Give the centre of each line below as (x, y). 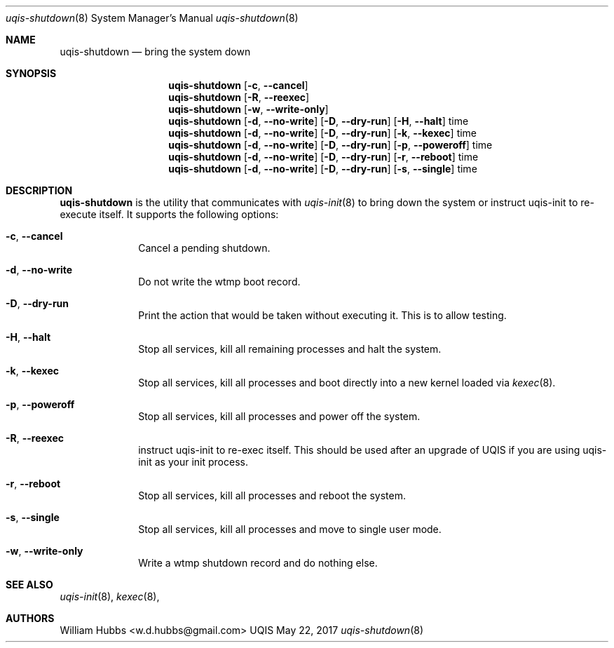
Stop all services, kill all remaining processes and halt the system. (290, 349)
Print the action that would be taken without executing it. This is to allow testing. (322, 315)
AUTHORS (30, 618)
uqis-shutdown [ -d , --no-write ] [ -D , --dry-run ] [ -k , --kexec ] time (323, 133)
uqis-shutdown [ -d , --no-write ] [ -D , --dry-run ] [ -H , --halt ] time (319, 121)
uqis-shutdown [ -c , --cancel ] (238, 85)
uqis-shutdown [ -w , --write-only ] (248, 109)
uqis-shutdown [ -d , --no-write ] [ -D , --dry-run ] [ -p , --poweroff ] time (330, 145)
